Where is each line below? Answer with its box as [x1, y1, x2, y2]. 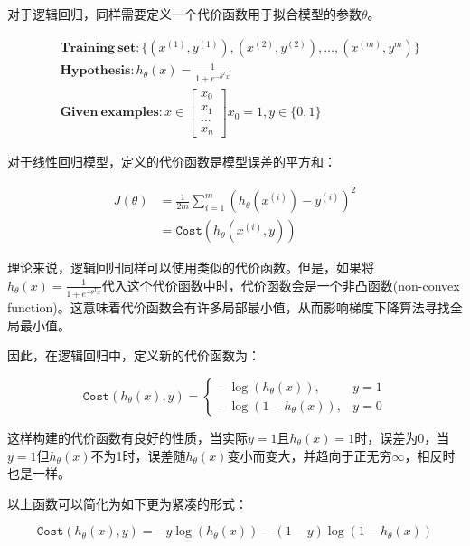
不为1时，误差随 [90, 445, 186, 465]
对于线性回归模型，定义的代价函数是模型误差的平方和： [7, 152, 336, 171]
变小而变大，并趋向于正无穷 [227, 445, 392, 465]
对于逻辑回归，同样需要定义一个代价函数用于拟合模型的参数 [7, 5, 362, 23]
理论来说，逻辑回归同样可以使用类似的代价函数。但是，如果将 [7, 258, 374, 277]
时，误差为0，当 [354, 428, 450, 447]
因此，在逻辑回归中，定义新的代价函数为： [7, 346, 260, 365]
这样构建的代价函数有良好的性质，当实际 [7, 428, 248, 447]
